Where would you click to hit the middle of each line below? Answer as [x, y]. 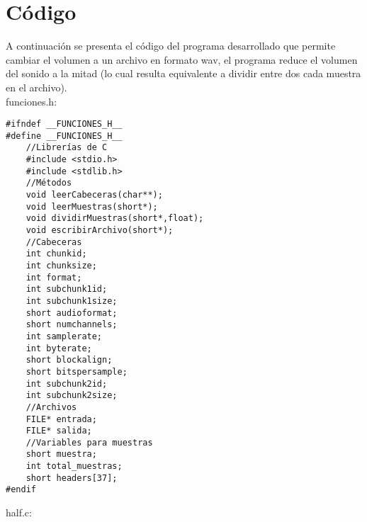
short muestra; [61, 454]
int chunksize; [61, 265]
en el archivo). [36, 87]
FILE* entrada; [61, 419]
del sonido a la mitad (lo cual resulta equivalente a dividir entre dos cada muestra [183, 73]
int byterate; [59, 348]
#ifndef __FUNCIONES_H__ [64, 124]
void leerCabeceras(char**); [94, 195]
